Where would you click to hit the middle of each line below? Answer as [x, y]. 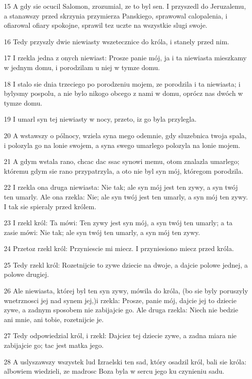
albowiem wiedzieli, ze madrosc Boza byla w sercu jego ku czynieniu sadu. [114, 371]
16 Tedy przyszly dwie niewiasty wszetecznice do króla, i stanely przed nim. [117, 41]
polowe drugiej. [26, 274]
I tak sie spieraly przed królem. [50, 206]
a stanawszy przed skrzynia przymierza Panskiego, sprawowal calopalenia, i [116, 15]
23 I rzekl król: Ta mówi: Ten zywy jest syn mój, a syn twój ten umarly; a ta [118, 223]
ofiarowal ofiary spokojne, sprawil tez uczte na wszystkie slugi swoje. [106, 25]
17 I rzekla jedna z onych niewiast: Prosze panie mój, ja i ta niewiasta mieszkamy [125, 58]
